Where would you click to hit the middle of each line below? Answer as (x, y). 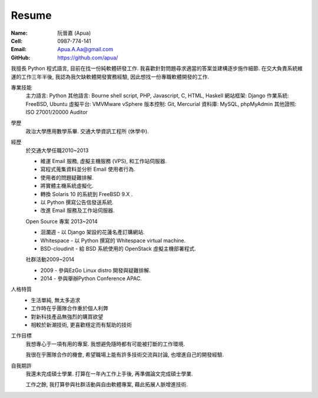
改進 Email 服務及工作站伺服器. (77, 210)
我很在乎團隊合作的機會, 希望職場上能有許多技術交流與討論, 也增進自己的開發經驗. (125, 355)
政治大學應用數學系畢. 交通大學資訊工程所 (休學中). (87, 131)
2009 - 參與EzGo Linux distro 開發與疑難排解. (95, 270)
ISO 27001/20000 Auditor (57, 112)
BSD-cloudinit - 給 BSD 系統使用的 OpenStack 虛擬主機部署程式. (118, 248)
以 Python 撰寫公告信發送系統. (77, 202)
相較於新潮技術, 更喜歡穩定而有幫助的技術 (81, 325)
